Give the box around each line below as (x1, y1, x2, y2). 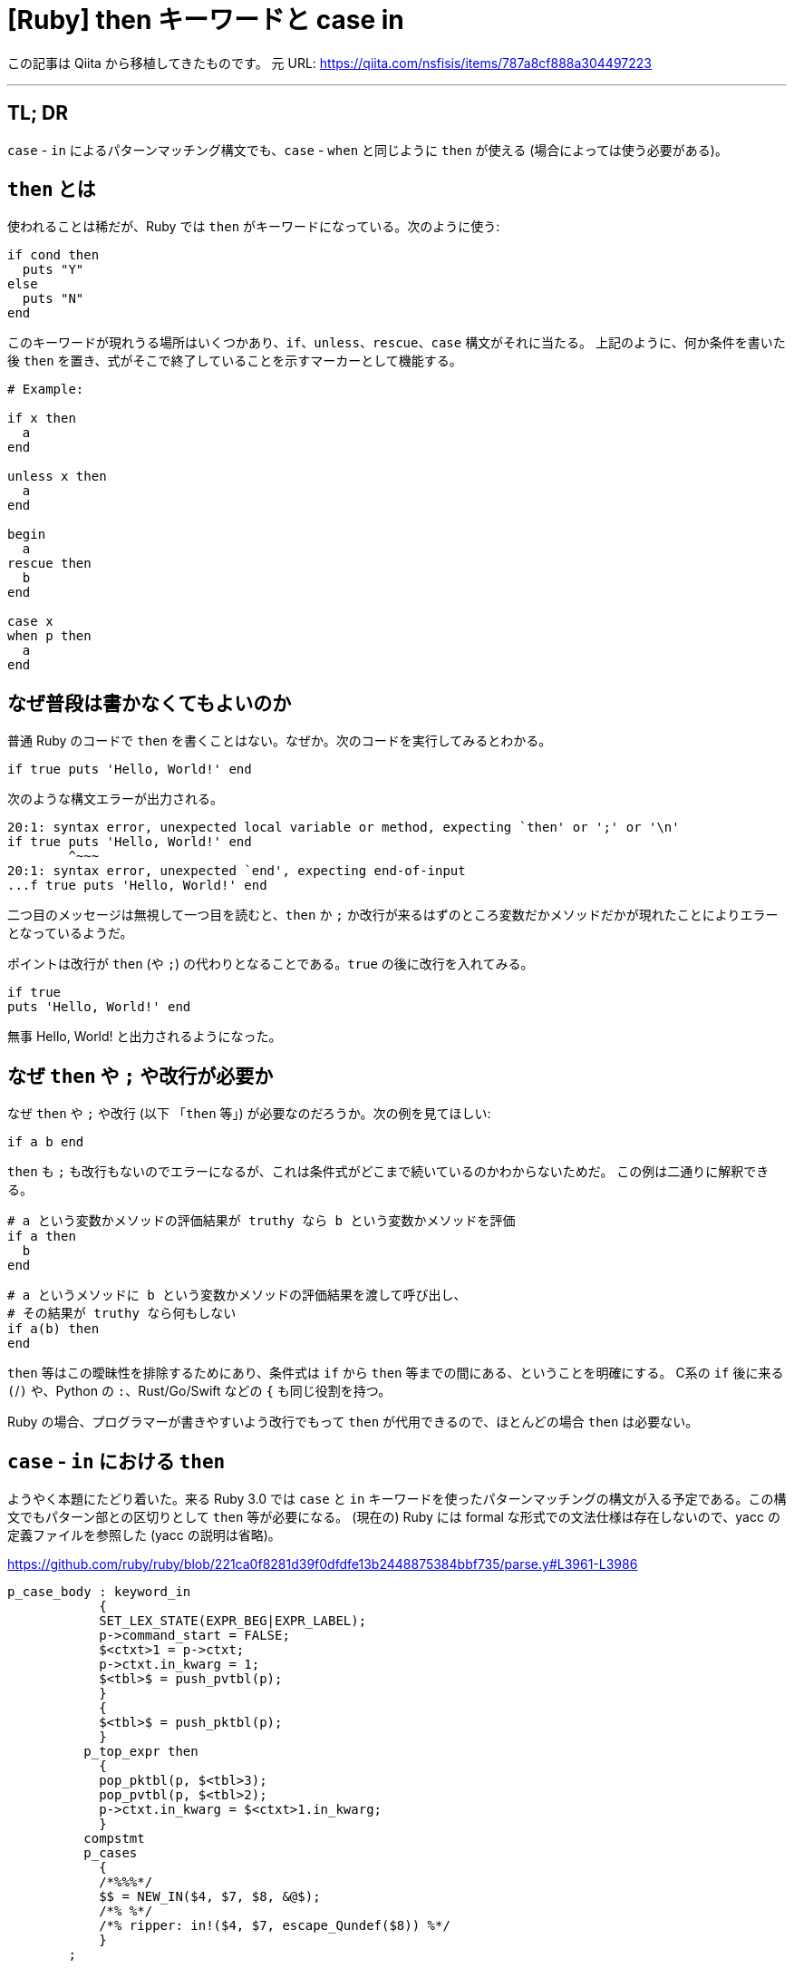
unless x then (7, 469, 107, 484)
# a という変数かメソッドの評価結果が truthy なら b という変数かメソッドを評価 (7, 1213, 516, 1229)
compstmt (83, 1830, 145, 1846)
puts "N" (22, 291, 84, 307)
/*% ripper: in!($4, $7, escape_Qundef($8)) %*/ (99, 1917, 450, 1933)
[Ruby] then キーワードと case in (7, 5, 404, 35)
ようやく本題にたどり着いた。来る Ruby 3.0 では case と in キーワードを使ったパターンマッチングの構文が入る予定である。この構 (7, 1490, 787, 1506)
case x (7, 614, 53, 629)
